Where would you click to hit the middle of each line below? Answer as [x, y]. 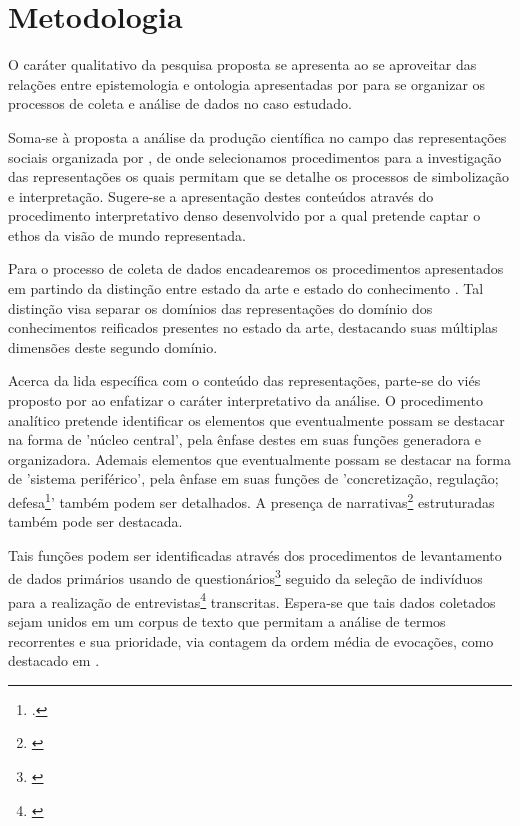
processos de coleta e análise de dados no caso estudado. [180, 103]
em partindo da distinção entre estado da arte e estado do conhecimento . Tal [246, 288]
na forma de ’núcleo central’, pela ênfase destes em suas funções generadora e [245, 439]
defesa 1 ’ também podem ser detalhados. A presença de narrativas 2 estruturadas [251, 500]
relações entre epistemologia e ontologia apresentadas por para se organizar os [247, 83]
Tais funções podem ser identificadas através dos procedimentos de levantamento [255, 554]
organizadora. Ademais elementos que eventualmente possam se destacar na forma [259, 458]
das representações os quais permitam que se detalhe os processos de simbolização [259, 176]
